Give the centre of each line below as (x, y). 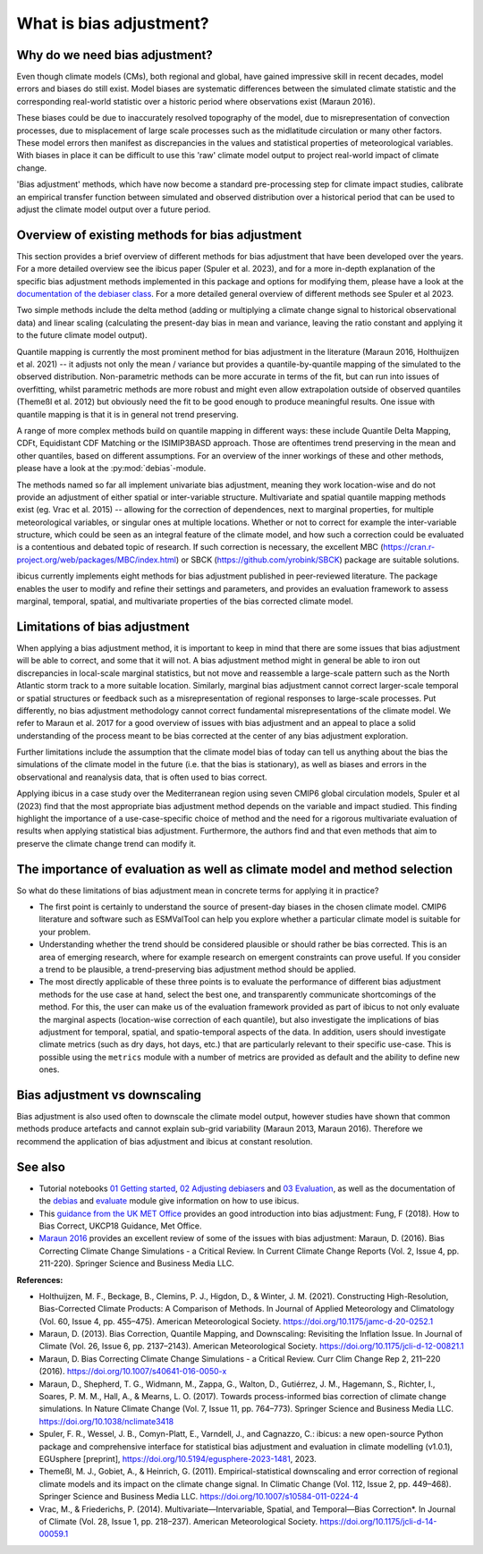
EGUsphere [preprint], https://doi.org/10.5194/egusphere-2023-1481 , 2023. (178, 1458)
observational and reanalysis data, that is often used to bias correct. (142, 777)
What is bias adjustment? (113, 23)
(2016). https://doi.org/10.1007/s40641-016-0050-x (133, 1372)
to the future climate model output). (82, 335)
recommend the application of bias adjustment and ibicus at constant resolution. (165, 1141)
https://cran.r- (409, 547)
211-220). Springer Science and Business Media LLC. (136, 1263)
